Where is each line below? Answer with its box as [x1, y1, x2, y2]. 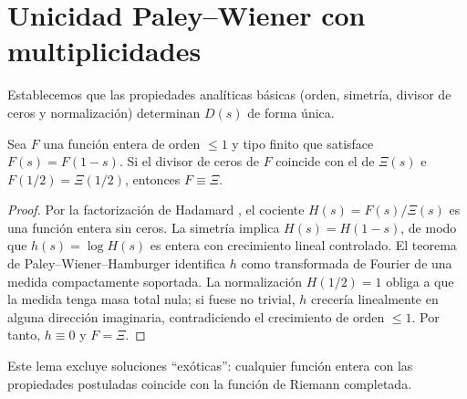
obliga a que [386, 271, 454, 290]
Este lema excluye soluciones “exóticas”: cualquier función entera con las [7, 356, 413, 375]
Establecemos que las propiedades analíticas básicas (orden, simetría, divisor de [7, 85, 451, 104]
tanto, [7, 325, 41, 344]
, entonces [125, 169, 181, 188]
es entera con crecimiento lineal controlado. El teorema [150, 236, 457, 255]
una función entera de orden [43, 133, 201, 152]
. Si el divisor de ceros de [119, 152, 259, 171]
